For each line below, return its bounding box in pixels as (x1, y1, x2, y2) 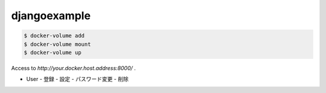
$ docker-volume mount (24, 41, 91, 47)
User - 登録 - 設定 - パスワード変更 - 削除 (26, 76, 129, 83)
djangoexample (11, 9, 91, 22)
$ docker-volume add (24, 32, 85, 39)
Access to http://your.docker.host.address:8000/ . (11, 64, 136, 71)
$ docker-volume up (24, 49, 81, 56)
